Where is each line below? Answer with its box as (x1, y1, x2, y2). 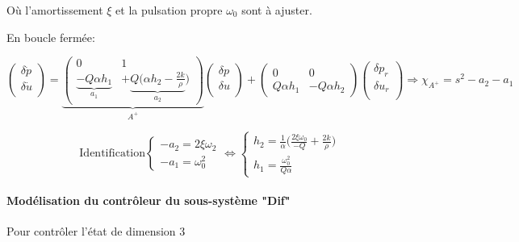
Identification (79, 148, 146, 160)
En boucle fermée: (6, 28, 95, 45)
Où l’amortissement (6, 2, 103, 18)
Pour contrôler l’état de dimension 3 (6, 223, 186, 240)
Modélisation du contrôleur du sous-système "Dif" (6, 191, 291, 208)
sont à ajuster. (241, 2, 312, 18)
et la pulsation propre (115, 2, 223, 18)
